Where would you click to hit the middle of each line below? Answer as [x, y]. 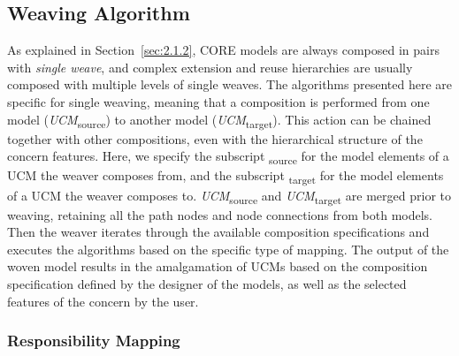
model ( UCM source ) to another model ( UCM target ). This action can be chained [219, 120]
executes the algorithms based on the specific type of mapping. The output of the [228, 249]
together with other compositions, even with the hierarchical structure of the [215, 138]
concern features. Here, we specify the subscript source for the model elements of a [228, 157]
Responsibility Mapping [94, 341]
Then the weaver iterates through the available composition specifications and [218, 232]
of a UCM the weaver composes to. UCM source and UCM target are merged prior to [229, 196]
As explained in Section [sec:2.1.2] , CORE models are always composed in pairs [223, 50]
